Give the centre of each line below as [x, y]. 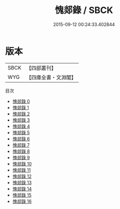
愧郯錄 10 [22, 163]
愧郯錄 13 [22, 182]
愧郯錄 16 [22, 201]
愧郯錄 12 [22, 176]
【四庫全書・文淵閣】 [51, 77]
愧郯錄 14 [22, 188]
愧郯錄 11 [21, 170]
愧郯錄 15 [22, 195]
